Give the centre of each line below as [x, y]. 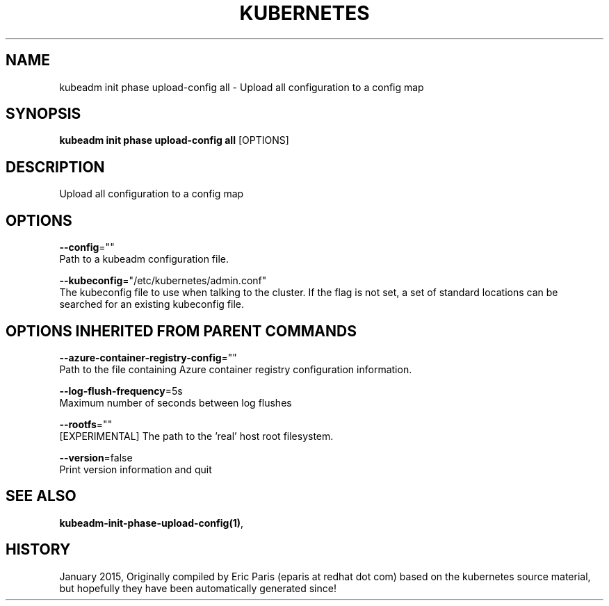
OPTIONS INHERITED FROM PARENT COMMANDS [181, 331]
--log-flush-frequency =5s [121, 391]
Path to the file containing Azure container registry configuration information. [236, 369]
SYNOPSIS [43, 114]
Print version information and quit [136, 469]
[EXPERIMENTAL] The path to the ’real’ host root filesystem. [196, 436]
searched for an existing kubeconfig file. [152, 304]
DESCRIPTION [55, 167]
